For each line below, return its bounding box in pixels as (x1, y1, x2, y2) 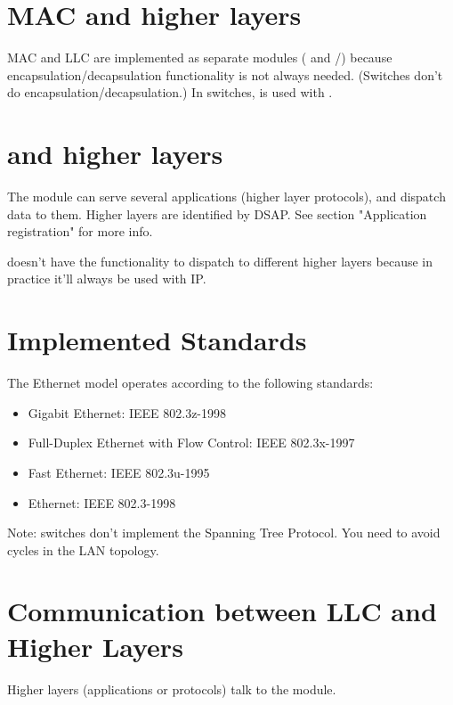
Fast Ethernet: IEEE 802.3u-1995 (28, 463, 210, 481)
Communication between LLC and (7, 593, 437, 629)
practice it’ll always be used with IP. (7, 269, 206, 288)
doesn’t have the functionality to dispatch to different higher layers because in (7, 251, 433, 270)
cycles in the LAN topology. (7, 540, 159, 559)
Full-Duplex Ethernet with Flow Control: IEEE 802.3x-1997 (28, 433, 355, 452)
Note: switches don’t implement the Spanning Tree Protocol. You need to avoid (7, 523, 441, 542)
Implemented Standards (7, 322, 307, 358)
